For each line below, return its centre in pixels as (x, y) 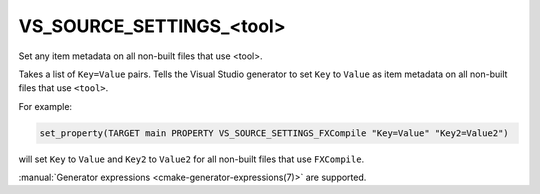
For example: (45, 106)
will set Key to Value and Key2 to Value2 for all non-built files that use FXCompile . (191, 159)
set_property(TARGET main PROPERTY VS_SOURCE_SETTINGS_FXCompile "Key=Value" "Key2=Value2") (274, 133)
